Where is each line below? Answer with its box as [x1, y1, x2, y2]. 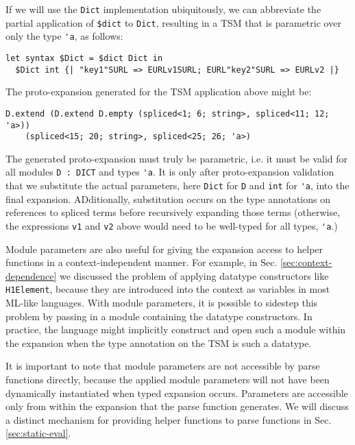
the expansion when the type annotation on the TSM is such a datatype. [5, 335, 312, 350]
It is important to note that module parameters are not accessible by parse [5, 359, 320, 373]
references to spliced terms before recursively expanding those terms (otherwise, [5, 205, 341, 219]
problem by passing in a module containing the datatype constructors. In [5, 309, 313, 323]
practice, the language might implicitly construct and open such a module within [5, 322, 346, 337]
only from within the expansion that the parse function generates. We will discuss [5, 399, 349, 413]
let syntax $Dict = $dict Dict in [5, 53, 163, 63]
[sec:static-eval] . [5, 426, 71, 440]
